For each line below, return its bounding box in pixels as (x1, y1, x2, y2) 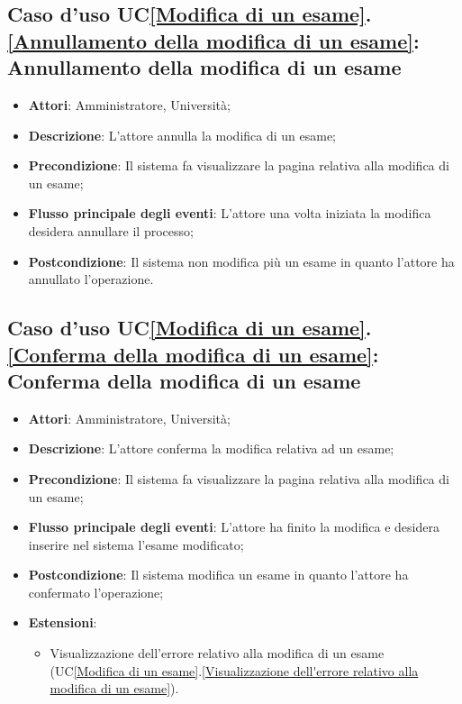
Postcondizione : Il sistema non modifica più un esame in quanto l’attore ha (28, 251, 455, 270)
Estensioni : (28, 613, 97, 632)
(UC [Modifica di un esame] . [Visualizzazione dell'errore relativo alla (50, 661, 419, 680)
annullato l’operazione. (28, 270, 154, 288)
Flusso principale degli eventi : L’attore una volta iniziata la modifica (28, 204, 431, 223)
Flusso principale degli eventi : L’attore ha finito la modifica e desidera (28, 517, 439, 536)
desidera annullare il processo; (28, 221, 194, 240)
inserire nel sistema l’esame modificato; (28, 535, 244, 553)
